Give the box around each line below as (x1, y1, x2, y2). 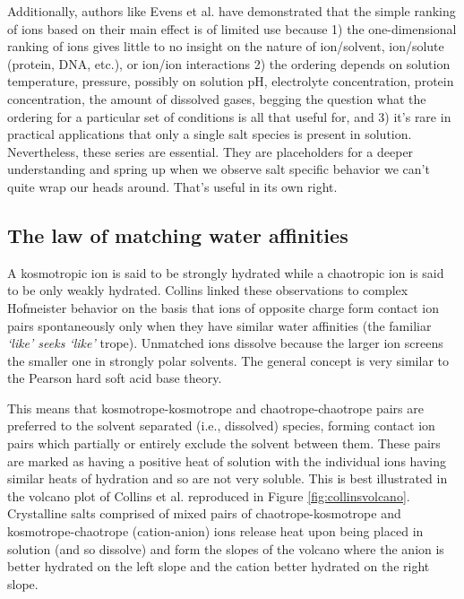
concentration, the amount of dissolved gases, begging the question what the (7, 89, 426, 108)
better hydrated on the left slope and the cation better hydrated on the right (7, 557, 430, 576)
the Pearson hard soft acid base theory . (7, 369, 222, 387)
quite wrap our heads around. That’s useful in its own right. (7, 177, 338, 195)
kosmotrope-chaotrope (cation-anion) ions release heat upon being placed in (7, 522, 424, 541)
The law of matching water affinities (7, 221, 348, 248)
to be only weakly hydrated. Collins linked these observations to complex (7, 281, 408, 299)
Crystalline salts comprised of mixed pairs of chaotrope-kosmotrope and (7, 504, 401, 523)
